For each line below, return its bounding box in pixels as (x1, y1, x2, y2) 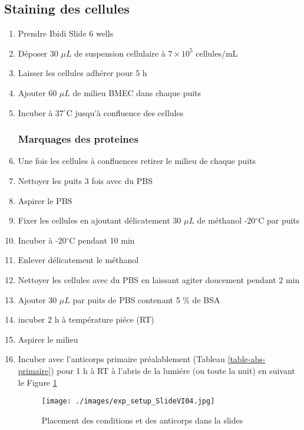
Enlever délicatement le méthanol (18, 254, 139, 266)
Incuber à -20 (18, 234, 67, 246)
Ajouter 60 (18, 86, 57, 99)
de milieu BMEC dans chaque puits (72, 86, 201, 99)
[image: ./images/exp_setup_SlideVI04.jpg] (41, 397, 215, 406)
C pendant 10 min (69, 234, 135, 246)
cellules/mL (196, 47, 238, 59)
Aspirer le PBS (18, 194, 72, 206)
